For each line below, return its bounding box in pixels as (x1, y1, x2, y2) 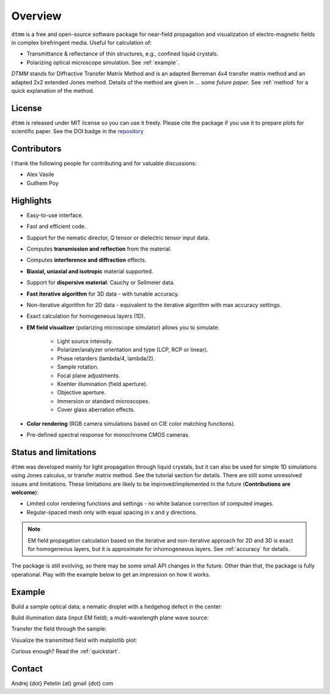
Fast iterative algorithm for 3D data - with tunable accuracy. (26, 290, 180, 298)
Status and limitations (11, 447, 97, 458)
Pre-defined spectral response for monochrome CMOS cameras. (26, 431, 190, 438)
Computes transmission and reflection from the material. (26, 245, 172, 252)
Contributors (11, 144, 62, 154)
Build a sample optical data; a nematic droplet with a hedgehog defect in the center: (11, 602, 222, 610)
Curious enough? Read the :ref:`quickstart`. (11, 648, 120, 655)
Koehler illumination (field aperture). (57, 381, 148, 388)
